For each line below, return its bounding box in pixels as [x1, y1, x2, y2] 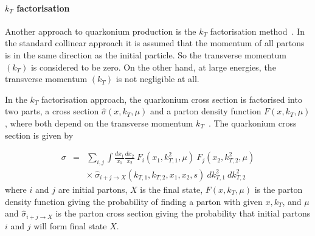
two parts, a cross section [5, 105, 99, 117]
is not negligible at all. [116, 72, 199, 85]
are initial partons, [58, 183, 128, 195]
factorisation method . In [210, 24, 305, 37]
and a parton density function [150, 105, 261, 117]
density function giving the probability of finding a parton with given [5, 195, 263, 207]
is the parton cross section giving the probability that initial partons [55, 207, 311, 220]
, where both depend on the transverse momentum [5, 116, 193, 129]
